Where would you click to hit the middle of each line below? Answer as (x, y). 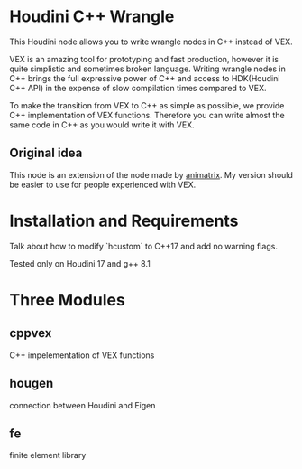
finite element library (48, 455)
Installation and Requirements (124, 221)
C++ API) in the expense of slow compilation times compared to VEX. (138, 88)
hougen (32, 384)
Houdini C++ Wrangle (92, 17)
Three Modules (68, 300)
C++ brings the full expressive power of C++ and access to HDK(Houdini (145, 78)
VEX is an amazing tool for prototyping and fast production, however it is (144, 59)
